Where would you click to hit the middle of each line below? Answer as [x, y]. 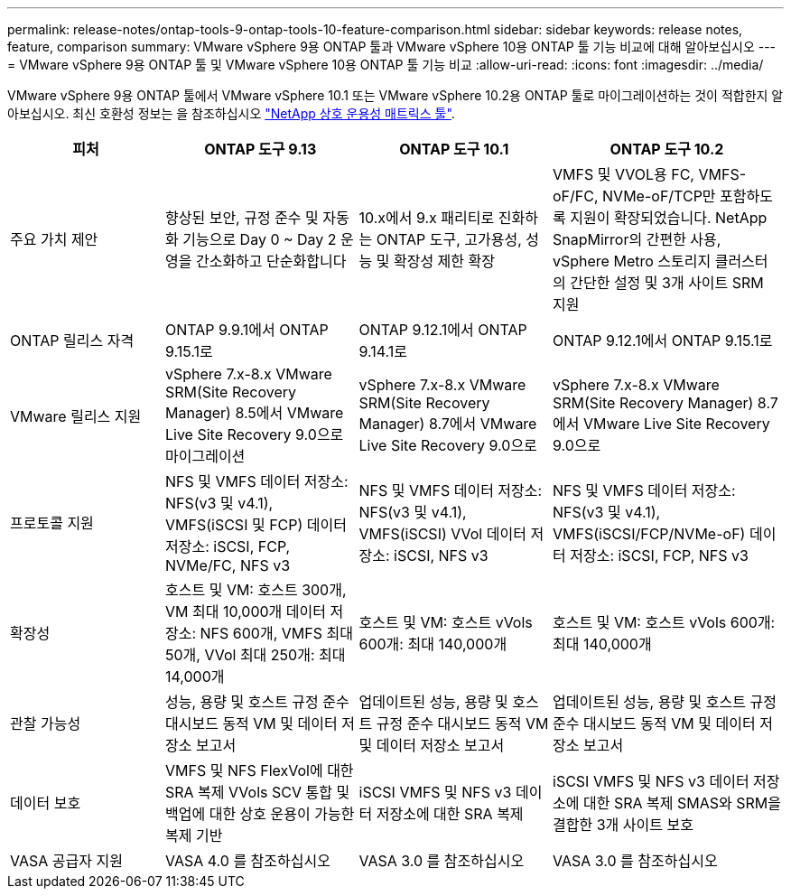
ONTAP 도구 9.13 [261, 149]
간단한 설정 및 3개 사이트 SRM [667, 283]
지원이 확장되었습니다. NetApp [669, 218]
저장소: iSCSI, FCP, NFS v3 [659, 555]
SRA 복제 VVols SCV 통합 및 [258, 792]
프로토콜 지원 [52, 523]
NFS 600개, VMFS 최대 [276, 633]
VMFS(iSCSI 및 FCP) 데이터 [256, 525]
